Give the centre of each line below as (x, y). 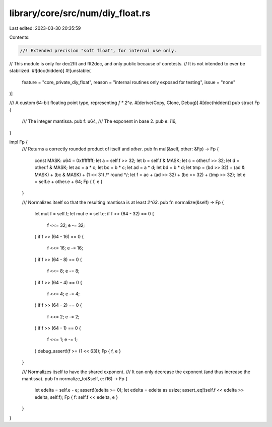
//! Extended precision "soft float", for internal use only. (98, 51)
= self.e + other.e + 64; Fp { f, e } (69, 182)
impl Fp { (18, 142)
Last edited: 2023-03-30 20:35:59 (45, 28)
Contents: (19, 37)
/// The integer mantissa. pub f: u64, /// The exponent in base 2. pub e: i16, (99, 121)
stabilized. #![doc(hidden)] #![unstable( (50, 71)
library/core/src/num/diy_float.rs (80, 13)
